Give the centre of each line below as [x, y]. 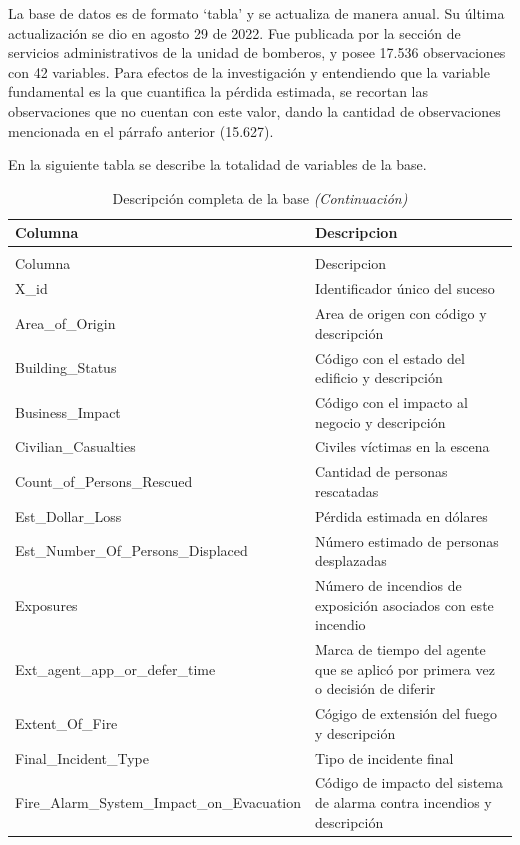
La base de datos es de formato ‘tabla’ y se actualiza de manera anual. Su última [256, 13]
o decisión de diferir [375, 688]
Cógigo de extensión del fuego [406, 713]
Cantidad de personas [381, 471]
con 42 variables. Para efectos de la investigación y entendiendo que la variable [249, 71]
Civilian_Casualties [75, 446]
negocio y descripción [380, 421]
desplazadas [351, 560]
